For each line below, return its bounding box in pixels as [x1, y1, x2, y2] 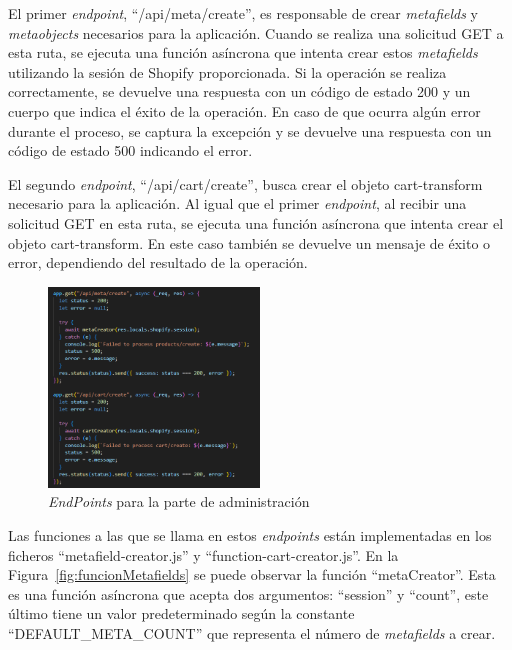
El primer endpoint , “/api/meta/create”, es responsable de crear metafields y [8, 3, 478, 23]
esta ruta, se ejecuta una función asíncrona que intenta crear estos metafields [8, 42, 478, 63]
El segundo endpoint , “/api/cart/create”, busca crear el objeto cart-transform [8, 173, 483, 194]
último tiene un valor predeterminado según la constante [8, 603, 355, 624]
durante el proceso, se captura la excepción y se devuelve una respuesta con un [8, 120, 492, 141]
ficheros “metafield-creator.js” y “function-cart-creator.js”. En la [8, 544, 399, 565]
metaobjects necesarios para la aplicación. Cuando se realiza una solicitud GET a [8, 22, 504, 43]
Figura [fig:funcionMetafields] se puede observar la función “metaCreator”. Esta [8, 564, 496, 585]
